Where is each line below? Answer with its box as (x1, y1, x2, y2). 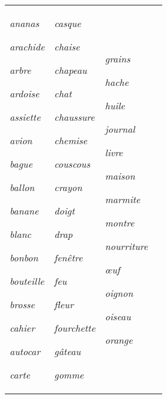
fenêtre (54, 251, 83, 264)
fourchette (54, 321, 96, 335)
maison (105, 168, 135, 183)
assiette (10, 110, 41, 124)
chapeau (54, 63, 87, 77)
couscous (54, 157, 90, 171)
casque (54, 16, 81, 30)
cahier (10, 321, 35, 335)
